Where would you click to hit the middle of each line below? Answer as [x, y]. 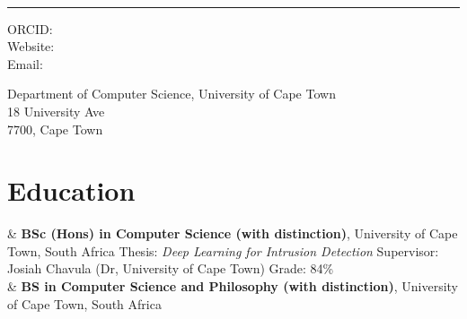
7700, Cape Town [55, 129]
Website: [31, 46]
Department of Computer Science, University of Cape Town [172, 94]
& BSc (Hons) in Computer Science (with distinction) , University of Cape [233, 233]
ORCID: [30, 28]
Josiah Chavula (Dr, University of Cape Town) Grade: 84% [171, 268]
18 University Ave [56, 111]
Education [71, 190]
